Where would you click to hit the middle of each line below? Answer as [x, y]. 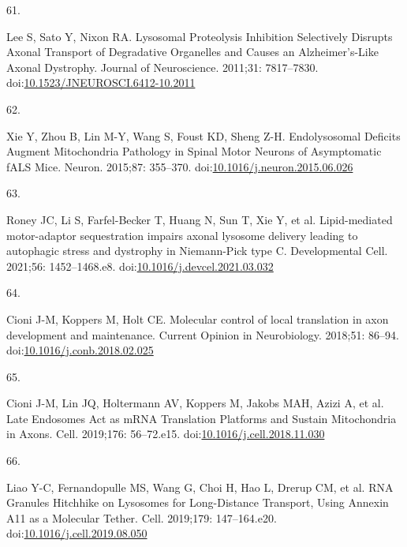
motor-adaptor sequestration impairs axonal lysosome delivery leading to [182, 235]
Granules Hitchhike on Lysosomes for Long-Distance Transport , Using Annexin [198, 502]
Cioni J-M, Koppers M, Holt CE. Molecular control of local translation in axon [198, 318]
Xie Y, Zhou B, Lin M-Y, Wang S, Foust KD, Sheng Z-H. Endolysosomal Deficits [203, 135]
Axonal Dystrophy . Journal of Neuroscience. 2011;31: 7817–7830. [162, 67]
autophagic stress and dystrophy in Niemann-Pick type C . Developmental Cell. [197, 251]
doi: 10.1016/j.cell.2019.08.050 [77, 533]
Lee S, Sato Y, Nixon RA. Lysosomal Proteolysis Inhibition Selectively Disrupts [200, 36]
